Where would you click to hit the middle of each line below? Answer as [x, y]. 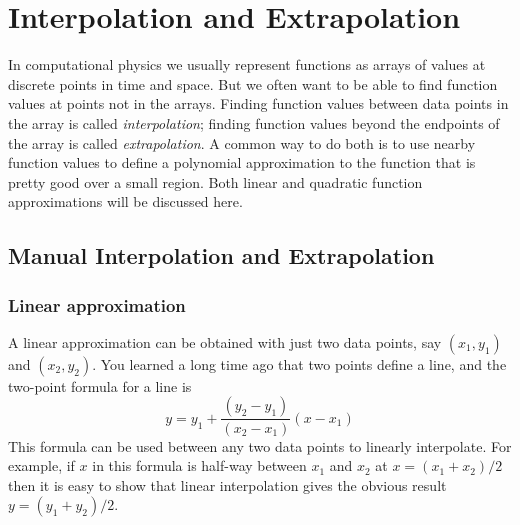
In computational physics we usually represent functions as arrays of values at [247, 64]
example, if [41, 465]
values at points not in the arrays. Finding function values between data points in [258, 103]
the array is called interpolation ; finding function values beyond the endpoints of [254, 122]
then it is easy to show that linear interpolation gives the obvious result [227, 484]
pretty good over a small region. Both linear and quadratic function [215, 181]
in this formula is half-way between [199, 465]
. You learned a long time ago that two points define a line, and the [299, 363]
